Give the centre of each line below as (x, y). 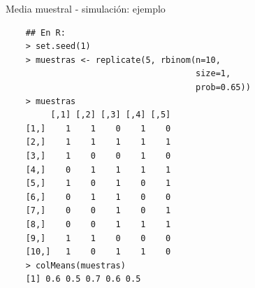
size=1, (213, 74)
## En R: (45, 33)
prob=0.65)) (223, 87)
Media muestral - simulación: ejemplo (86, 8)
